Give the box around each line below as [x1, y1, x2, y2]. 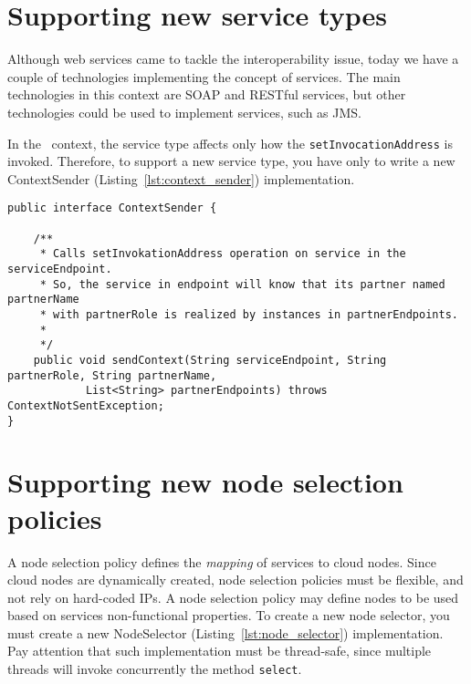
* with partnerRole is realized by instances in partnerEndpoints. [39, 307, 458, 321]
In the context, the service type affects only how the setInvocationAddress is [7, 133, 453, 152]
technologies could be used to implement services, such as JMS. [7, 102, 361, 121]
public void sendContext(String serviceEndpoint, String [33, 353, 387, 367]
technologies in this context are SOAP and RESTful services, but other [7, 85, 406, 104]
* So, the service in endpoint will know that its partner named [39, 277, 445, 291]
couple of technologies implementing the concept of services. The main [7, 67, 401, 86]
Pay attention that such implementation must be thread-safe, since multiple [7, 641, 432, 660]
